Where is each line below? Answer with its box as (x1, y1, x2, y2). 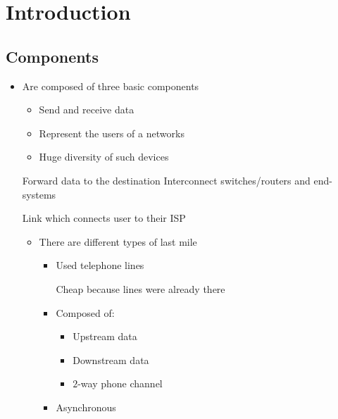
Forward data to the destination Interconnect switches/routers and (22, 173, 311, 187)
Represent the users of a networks (39, 125, 184, 140)
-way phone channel (77, 376, 163, 391)
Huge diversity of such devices (39, 149, 169, 164)
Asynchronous (56, 399, 116, 414)
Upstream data (73, 329, 137, 344)
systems (22, 187, 56, 201)
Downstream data (73, 352, 149, 367)
